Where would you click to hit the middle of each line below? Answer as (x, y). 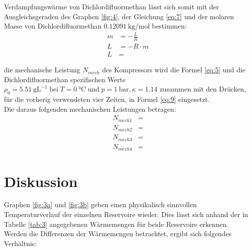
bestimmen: (169, 26)
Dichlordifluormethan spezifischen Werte (65, 79)
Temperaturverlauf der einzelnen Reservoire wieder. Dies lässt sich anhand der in (126, 214)
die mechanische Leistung (42, 70)
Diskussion (41, 181)
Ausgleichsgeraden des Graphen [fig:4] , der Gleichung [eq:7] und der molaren (119, 16)
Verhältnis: (20, 243)
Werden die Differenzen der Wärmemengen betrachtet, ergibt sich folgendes (118, 234)
